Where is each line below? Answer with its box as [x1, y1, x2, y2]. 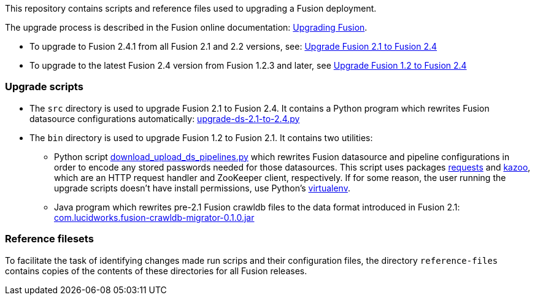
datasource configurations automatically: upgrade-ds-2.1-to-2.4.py [29, 113, 300, 124]
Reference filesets [5, 233, 94, 245]
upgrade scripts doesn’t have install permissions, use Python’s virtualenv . [54, 182, 350, 193]
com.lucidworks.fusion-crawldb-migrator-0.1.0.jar [54, 212, 255, 223]
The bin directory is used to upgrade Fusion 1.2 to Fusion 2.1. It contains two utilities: [29, 132, 373, 143]
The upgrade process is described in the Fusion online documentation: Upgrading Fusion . [5, 22, 368, 33]
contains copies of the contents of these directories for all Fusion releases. [5, 265, 307, 276]
